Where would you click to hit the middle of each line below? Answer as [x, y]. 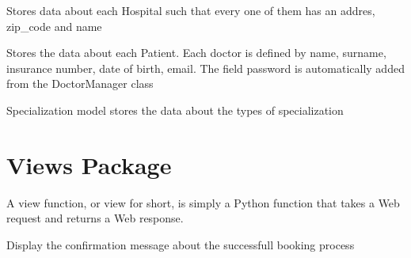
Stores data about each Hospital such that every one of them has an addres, [191, 10]
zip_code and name [54, 26]
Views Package [89, 164]
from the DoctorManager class [80, 83]
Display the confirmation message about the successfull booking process [181, 244]
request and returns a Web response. [95, 218]
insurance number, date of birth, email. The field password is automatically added [205, 68]
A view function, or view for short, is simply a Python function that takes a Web [203, 202]
